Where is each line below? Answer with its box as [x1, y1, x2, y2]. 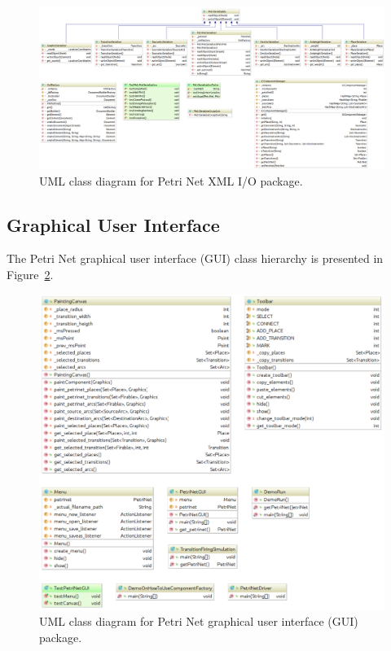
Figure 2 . [7, 265, 54, 282]
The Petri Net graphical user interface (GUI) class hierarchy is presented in [7, 250, 384, 267]
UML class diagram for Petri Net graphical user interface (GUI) [39, 613, 358, 630]
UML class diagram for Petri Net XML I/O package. [39, 172, 303, 189]
